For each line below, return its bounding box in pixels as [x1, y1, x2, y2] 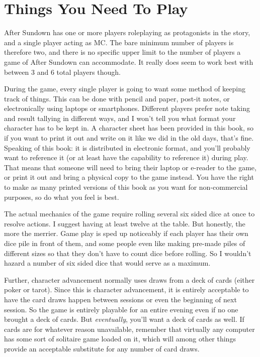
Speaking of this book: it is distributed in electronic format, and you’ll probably [4, 142, 250, 153]
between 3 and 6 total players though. [4, 66, 121, 77]
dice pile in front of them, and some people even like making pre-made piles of [4, 238, 245, 248]
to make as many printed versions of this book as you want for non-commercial [4, 182, 248, 192]
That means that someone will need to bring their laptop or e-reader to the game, [4, 162, 256, 172]
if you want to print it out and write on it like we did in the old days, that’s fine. [4, 133, 254, 143]
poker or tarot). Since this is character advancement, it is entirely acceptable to [4, 284, 249, 295]
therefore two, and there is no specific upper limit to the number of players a [4, 47, 241, 57]
